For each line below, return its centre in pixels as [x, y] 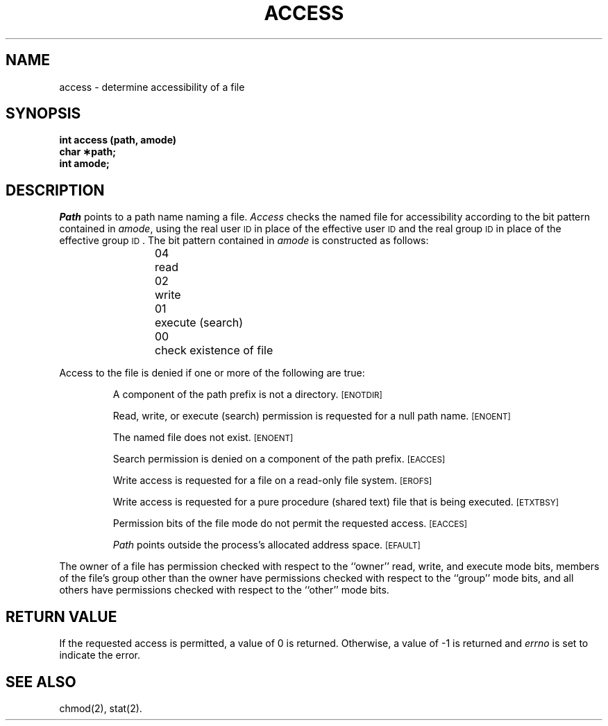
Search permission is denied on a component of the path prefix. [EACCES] [279, 459]
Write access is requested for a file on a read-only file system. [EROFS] [272, 481]
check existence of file [214, 351]
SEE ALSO [41, 682]
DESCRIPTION [55, 190]
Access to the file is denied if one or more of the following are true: [212, 373]
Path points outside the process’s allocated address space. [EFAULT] [267, 545]
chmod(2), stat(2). [101, 708]
